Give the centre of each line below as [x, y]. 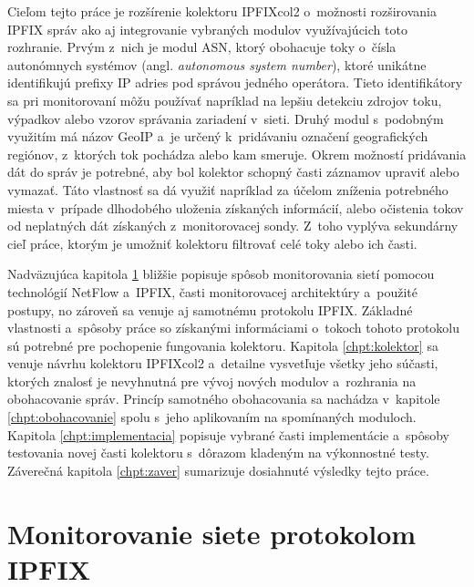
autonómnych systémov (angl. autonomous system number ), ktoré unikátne [217, 64]
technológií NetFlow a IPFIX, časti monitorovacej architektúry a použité [212, 291]
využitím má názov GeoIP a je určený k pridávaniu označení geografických [218, 136]
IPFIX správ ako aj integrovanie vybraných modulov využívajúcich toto [207, 29]
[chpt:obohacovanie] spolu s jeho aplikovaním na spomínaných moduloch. [212, 417]
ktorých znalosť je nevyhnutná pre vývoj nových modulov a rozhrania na [212, 381]
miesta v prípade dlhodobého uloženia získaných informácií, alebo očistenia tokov [236, 207]
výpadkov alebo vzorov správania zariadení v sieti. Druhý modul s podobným [226, 118]
